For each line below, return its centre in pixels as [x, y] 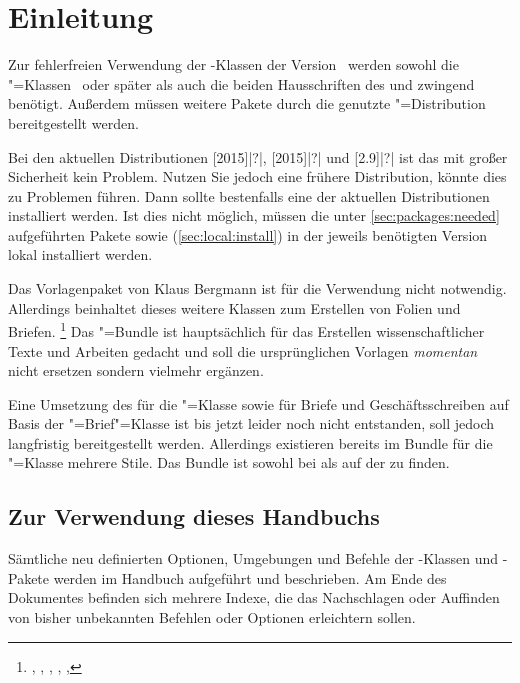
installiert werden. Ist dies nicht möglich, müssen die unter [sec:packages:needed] [254, 215]
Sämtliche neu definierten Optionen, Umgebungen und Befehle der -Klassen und [253, 558]
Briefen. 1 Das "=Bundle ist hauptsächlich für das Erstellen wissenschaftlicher [246, 329]
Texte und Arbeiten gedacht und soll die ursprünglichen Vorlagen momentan [243, 350]
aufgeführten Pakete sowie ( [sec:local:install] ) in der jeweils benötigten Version [248, 234]
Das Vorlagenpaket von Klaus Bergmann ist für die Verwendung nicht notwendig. [257, 288]
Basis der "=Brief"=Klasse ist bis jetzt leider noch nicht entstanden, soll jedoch [251, 423]
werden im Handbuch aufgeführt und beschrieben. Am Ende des [250, 577]
